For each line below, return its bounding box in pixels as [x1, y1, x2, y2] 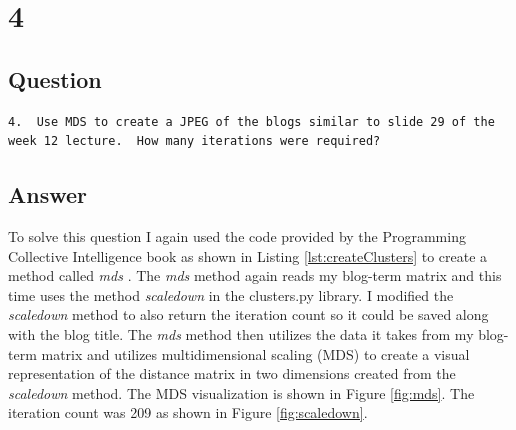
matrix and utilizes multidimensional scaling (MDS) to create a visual [41, 343, 470, 364]
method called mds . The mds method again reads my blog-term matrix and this [8, 265, 502, 286]
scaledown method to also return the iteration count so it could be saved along [8, 304, 489, 325]
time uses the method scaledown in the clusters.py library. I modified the [8, 284, 454, 305]
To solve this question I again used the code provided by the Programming [8, 225, 466, 246]
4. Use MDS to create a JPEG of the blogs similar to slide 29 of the [8, 114, 495, 129]
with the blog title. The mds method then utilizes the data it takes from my [8, 323, 474, 344]
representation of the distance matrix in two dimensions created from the [8, 363, 456, 384]
